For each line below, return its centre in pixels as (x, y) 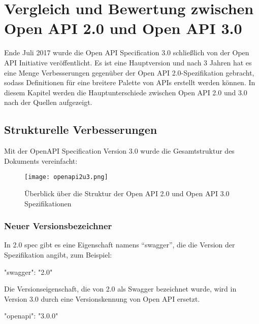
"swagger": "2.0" (28, 272)
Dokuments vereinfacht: (41, 160)
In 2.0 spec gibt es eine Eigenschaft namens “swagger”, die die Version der (120, 245)
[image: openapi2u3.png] (66, 177)
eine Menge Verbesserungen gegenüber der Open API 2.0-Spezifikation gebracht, (129, 72)
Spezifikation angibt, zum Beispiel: (58, 254)
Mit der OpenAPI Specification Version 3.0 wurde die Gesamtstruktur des (119, 151)
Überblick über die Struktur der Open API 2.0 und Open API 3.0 (127, 193)
